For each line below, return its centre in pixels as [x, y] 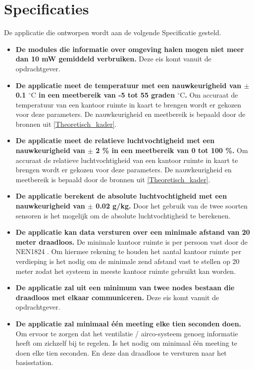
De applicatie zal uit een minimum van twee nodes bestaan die [125, 288]
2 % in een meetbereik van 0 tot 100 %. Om [172, 150]
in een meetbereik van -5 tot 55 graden [107, 95]
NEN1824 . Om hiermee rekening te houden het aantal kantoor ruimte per [128, 251]
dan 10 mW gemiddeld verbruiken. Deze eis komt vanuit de [113, 59]
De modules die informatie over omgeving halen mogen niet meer [130, 49]
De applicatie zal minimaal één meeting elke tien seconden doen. [128, 323]
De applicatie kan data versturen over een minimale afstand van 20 [133, 232]
